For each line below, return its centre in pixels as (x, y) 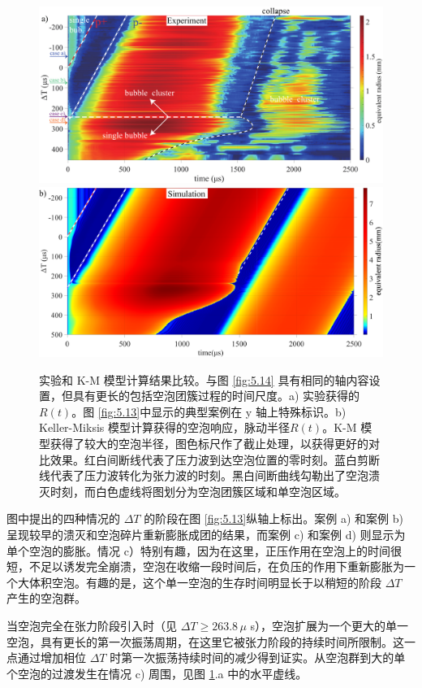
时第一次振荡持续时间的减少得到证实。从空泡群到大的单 (258, 658)
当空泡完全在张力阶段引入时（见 (92, 625)
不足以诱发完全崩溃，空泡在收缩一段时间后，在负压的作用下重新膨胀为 (216, 566)
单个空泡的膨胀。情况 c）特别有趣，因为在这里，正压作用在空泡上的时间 (198, 550)
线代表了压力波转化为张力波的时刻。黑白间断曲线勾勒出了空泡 (204, 475)
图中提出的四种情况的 (63, 518)
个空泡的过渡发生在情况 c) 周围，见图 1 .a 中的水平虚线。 (157, 673)
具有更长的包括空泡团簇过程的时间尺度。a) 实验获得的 (216, 396)
